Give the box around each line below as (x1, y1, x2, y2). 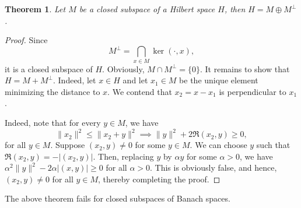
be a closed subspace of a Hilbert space (79, 3, 215, 15)
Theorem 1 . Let (5, 3, 66, 15)
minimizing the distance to (5, 85, 100, 97)
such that (256, 139, 290, 151)
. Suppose (50, 139, 85, 151)
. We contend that (107, 85, 172, 97)
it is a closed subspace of (5, 62, 93, 75)
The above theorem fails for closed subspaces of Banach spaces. (5, 192, 230, 205)
